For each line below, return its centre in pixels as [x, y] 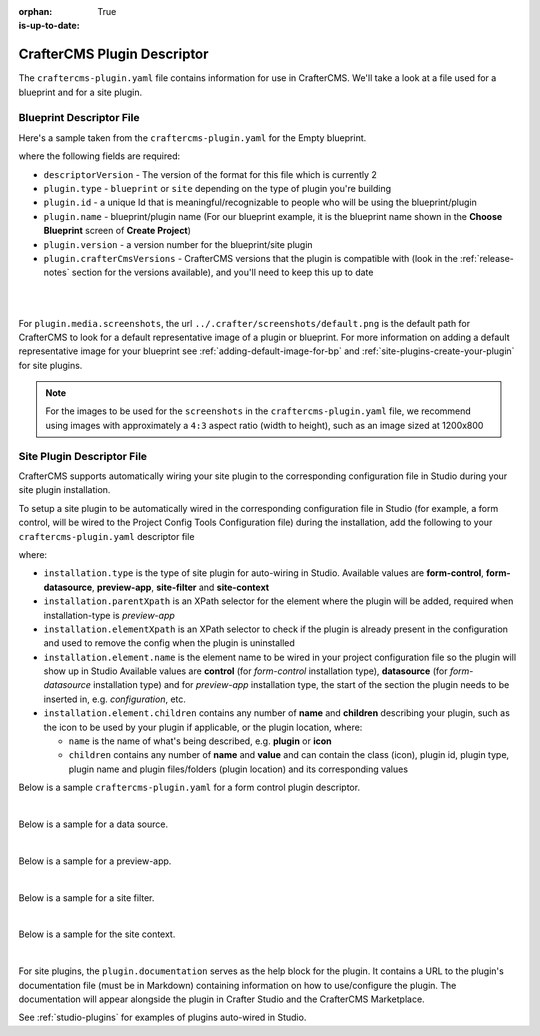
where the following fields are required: [99, 156]
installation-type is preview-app [109, 615]
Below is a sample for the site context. [97, 934]
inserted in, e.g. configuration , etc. [115, 699]
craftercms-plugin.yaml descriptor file [106, 536]
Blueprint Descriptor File [79, 118]
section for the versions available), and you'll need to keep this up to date [222, 272]
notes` [56, 272]
